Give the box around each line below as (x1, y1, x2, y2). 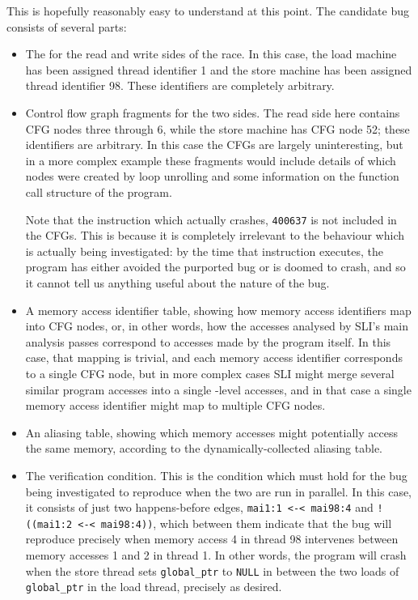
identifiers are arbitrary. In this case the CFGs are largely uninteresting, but (25, 136, 403, 153)
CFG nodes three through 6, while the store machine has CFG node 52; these (25, 120, 410, 137)
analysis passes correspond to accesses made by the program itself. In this (25, 333, 391, 350)
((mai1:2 (25, 518, 73, 530)
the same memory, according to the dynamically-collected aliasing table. (25, 440, 383, 457)
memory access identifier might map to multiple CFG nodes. (25, 397, 326, 414)
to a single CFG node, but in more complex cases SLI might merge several (25, 364, 395, 381)
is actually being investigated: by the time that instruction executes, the (25, 242, 383, 259)
